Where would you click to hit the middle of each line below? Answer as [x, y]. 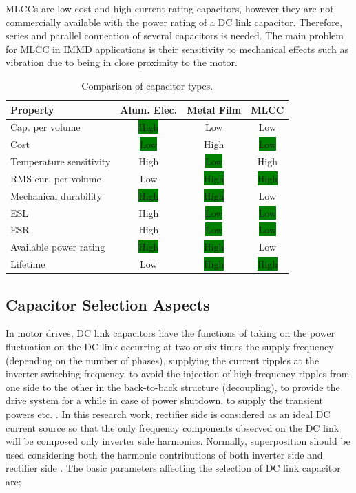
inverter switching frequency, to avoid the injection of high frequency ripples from [178, 374]
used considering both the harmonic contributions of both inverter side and [164, 454]
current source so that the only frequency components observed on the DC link [172, 427]
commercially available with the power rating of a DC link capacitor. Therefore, [174, 22]
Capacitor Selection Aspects [108, 304]
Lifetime [28, 264]
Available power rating [58, 247]
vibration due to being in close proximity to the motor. [122, 62]
